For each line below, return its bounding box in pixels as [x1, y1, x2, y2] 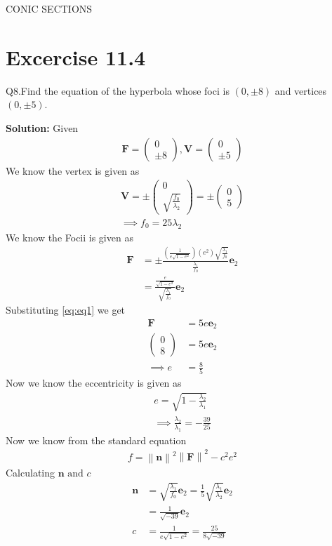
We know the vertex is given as [6, 163, 140, 178]
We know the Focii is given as [6, 229, 133, 244]
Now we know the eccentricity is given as [6, 375, 182, 390]
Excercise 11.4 [6, 42, 146, 71]
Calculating [6, 465, 55, 480]
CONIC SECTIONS [6, 1, 93, 15]
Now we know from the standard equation [6, 432, 187, 447]
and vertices [274, 83, 327, 98]
